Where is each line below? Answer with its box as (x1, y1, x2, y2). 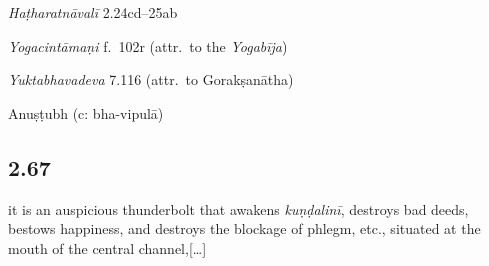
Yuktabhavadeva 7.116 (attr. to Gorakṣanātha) (8, 69, 294, 90)
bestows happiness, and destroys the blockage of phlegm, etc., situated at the (8, 218, 481, 239)
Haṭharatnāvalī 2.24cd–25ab (8, 2, 178, 22)
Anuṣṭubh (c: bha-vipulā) (8, 102, 164, 123)
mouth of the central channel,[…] (8, 237, 207, 258)
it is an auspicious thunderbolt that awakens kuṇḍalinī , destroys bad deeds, (8, 198, 469, 219)
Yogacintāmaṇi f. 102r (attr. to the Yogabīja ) (8, 35, 288, 56)
